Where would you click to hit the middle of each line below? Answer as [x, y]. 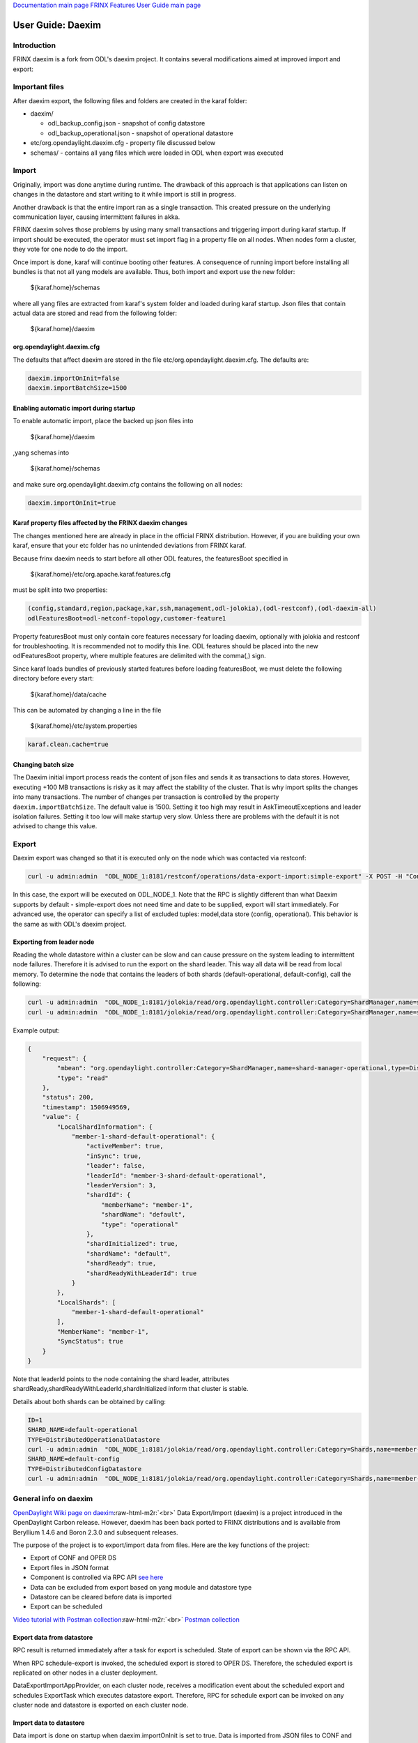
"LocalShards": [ [86, 1302]
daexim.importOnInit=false [73, 378]
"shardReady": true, [121, 1263]
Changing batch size [44, 764]
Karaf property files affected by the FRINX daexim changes [100, 523]
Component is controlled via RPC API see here [97, 1577]
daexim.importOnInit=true [72, 503]
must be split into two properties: [60, 590]
